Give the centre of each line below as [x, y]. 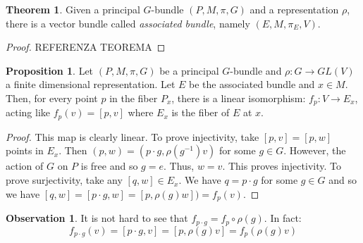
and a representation [294, 9]
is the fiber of [201, 112]
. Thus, [179, 166]
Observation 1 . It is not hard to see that [97, 218]
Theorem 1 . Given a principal [73, 9]
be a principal [189, 70]
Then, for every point [52, 98]
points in [25, 150]
